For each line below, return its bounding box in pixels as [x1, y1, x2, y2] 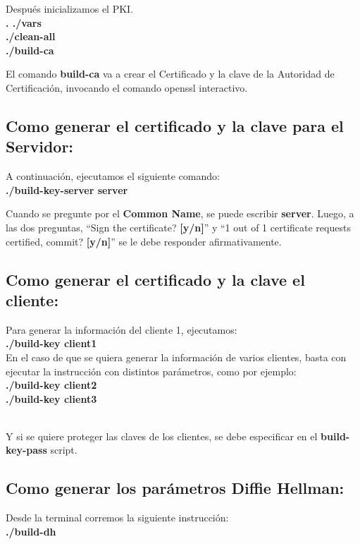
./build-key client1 [6, 336, 97, 351]
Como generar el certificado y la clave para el [6, 114, 344, 136]
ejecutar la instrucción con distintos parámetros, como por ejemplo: [6, 363, 297, 378]
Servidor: [6, 135, 74, 157]
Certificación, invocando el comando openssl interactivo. [6, 80, 248, 95]
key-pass [6, 442, 47, 457]
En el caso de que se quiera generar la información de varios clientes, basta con [6, 349, 347, 364]
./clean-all [6, 29, 56, 44]
